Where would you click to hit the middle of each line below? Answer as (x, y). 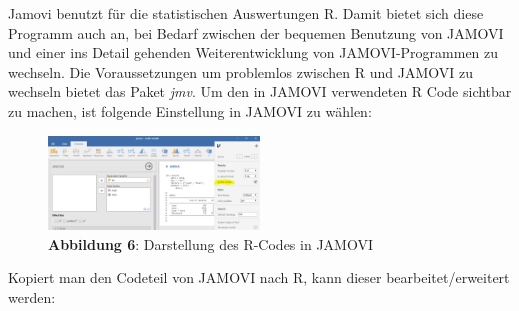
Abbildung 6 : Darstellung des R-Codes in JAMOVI (210, 243)
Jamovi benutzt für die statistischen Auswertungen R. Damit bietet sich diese (246, 13)
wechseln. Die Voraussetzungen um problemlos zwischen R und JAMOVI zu (240, 71)
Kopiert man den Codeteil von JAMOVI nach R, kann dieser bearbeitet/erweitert (259, 277)
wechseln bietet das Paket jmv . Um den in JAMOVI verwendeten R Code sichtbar (260, 91)
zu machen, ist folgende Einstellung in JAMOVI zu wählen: (190, 110)
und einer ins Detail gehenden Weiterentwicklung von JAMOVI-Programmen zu (253, 52)
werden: (32, 296)
